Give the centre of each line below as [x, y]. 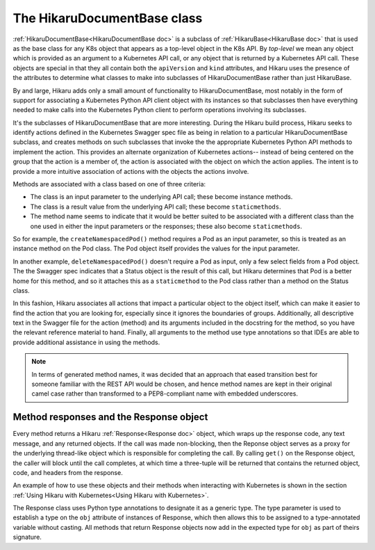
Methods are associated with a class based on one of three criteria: [109, 184]
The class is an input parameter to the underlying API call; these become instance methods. [161, 197]
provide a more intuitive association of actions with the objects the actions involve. [131, 171]
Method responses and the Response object [110, 417]
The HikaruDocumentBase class [108, 18]
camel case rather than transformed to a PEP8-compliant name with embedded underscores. [165, 394]
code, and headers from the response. [68, 472]
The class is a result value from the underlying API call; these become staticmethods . [156, 207]
